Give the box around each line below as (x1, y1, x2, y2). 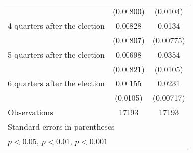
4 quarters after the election (8, 20, 105, 31)
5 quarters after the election (8, 49, 105, 60)
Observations (8, 106, 53, 118)
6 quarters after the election (8, 77, 105, 89)
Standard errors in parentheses (8, 121, 115, 132)
